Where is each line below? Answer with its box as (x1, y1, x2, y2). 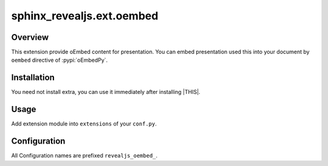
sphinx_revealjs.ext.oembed (11, 9, 159, 22)
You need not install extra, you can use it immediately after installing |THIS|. (11, 88, 200, 96)
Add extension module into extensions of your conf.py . (11, 120, 157, 127)
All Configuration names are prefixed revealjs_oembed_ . (11, 152, 158, 159)
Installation (11, 73, 55, 83)
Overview (11, 32, 49, 42)
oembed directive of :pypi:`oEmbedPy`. (11, 56, 108, 64)
